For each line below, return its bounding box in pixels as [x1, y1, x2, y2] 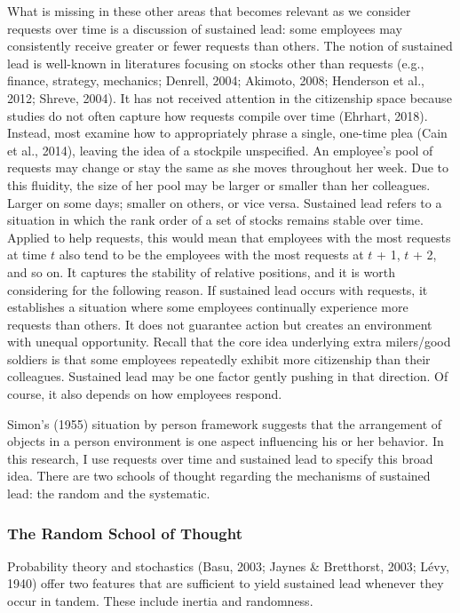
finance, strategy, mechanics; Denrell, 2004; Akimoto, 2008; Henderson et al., [7, 71, 424, 90]
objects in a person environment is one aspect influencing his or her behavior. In [7, 432, 444, 450]
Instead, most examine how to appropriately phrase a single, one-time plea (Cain [7, 123, 448, 142]
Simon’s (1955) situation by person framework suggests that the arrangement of [7, 414, 442, 433]
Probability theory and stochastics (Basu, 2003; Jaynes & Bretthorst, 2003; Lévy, [7, 556, 449, 575]
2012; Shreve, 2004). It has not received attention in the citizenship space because [7, 88, 452, 107]
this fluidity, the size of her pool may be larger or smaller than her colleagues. [7, 175, 431, 194]
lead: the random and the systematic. [7, 484, 210, 503]
